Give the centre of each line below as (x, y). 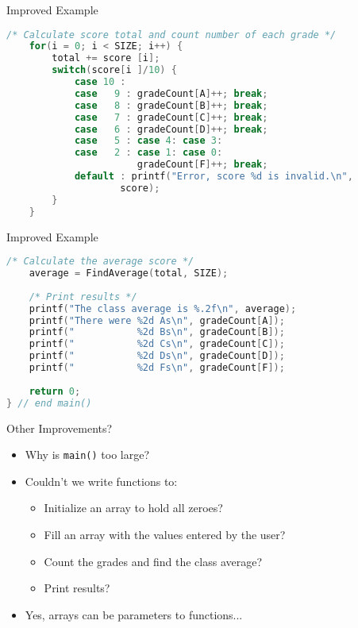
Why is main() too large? (87, 455)
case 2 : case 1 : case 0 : (148, 153)
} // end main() (49, 403)
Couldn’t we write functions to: (101, 481)
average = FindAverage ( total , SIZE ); (129, 274)
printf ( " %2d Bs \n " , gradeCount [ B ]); (157, 332)
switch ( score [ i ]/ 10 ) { (114, 70)
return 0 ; (55, 391)
